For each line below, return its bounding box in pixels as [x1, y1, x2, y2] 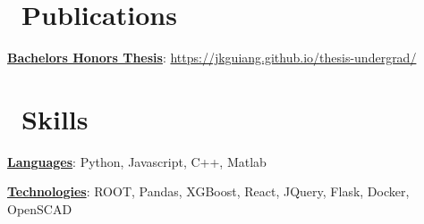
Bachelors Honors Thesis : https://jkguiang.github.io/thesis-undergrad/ [7, 48, 417, 67]
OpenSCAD [7, 200, 72, 219]
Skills [21, 100, 89, 137]
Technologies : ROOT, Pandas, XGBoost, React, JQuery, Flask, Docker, [7, 182, 410, 201]
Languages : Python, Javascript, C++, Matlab [7, 152, 267, 170]
